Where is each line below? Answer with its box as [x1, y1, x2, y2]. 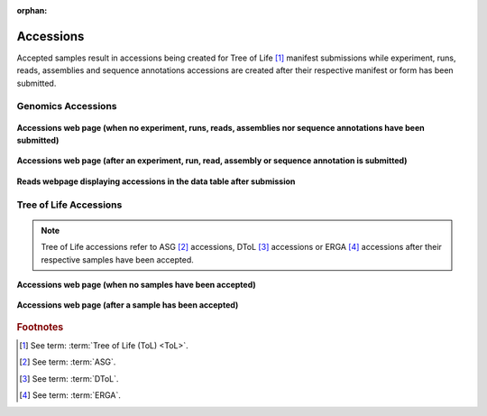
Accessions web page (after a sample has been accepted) [16, 300, 239, 310]
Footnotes [16, 320, 64, 333]
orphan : [16, 5, 48, 15]
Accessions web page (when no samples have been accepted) [16, 279, 256, 290]
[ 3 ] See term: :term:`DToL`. [19, 373, 119, 384]
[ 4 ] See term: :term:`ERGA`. [19, 390, 121, 401]
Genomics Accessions [16, 100, 117, 113]
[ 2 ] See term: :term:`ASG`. [19, 356, 116, 367]
